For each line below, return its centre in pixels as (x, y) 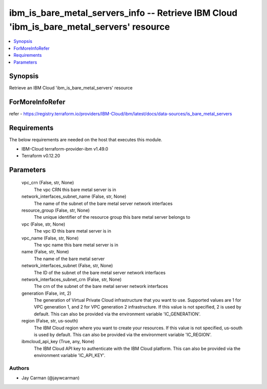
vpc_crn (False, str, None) (48, 183)
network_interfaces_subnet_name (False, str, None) (74, 196)
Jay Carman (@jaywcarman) (51, 378)
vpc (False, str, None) (43, 224)
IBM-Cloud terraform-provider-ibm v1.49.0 (65, 149)
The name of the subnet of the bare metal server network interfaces (103, 203)
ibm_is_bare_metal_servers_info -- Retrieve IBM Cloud (123, 13)
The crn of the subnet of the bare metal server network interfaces (101, 286)
